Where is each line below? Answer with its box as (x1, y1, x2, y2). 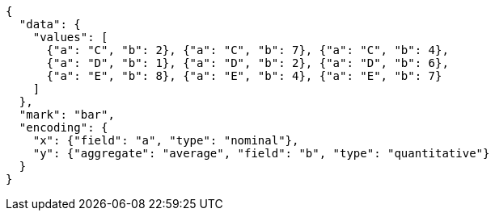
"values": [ (32, 31, 108, 44)
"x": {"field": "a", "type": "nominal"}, (32, 134, 299, 147)
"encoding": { (19, 121, 108, 134)
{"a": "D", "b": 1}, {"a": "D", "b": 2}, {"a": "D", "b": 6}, (46, 56, 449, 69)
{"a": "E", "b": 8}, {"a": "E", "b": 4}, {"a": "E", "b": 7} (46, 69, 442, 82)
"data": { (19, 18, 81, 31)
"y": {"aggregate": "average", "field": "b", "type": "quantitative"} (32, 147, 490, 160)
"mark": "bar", (19, 108, 115, 121)
